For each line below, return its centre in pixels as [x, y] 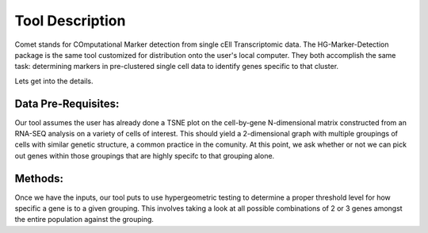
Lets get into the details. [54, 81]
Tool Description [70, 21]
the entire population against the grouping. [84, 220]
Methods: [39, 178]
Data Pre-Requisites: [67, 103]
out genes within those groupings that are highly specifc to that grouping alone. [145, 155]
